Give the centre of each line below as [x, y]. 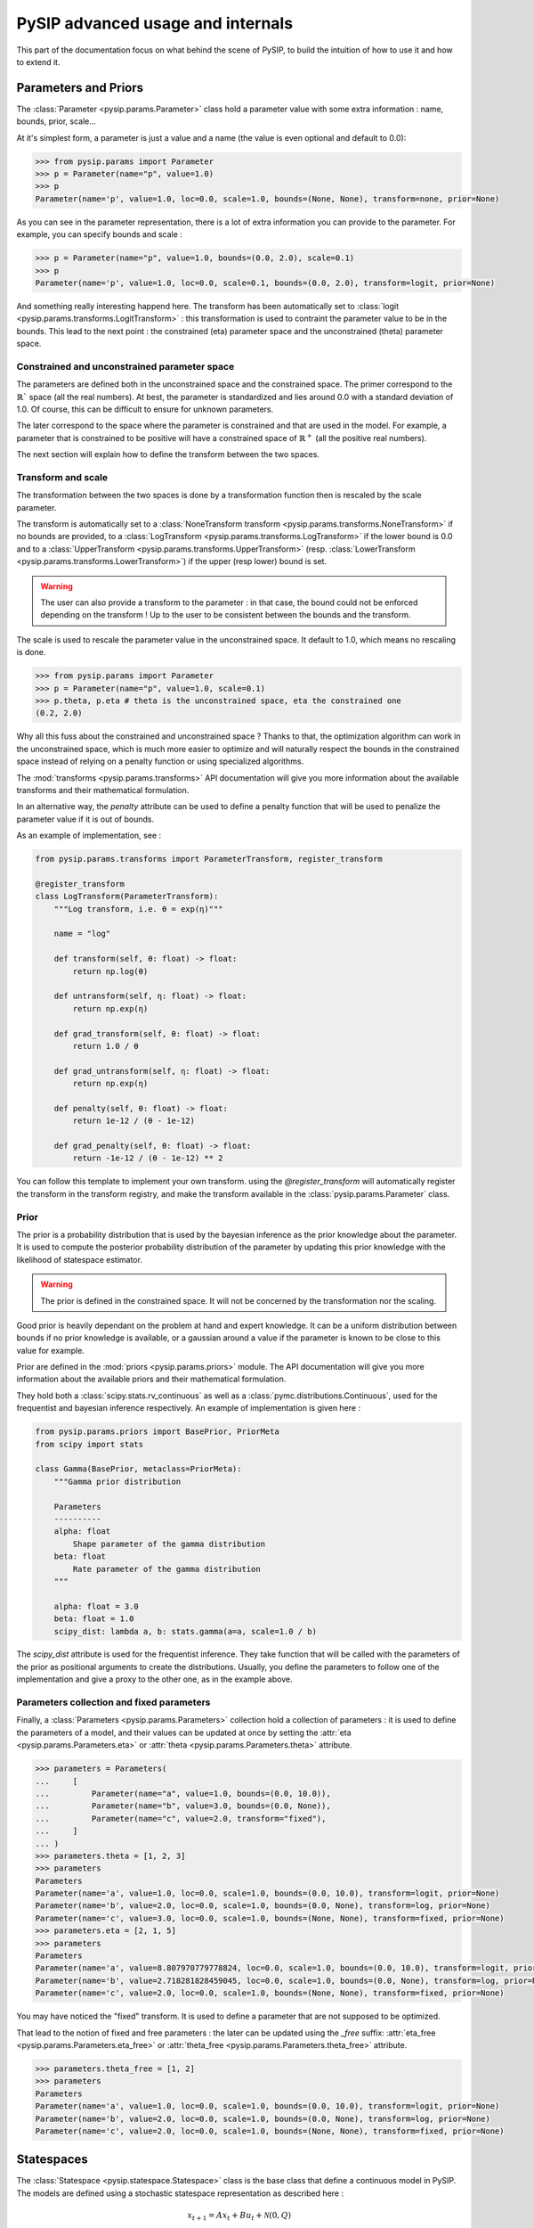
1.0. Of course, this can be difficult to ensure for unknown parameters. [145, 409]
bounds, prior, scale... [57, 121]
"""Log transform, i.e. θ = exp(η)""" [138, 909]
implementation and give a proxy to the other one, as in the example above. [154, 1679]
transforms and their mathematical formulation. [103, 790]
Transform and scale [62, 477]
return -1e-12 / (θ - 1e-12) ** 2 [148, 1158]
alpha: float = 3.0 [97, 1606]
